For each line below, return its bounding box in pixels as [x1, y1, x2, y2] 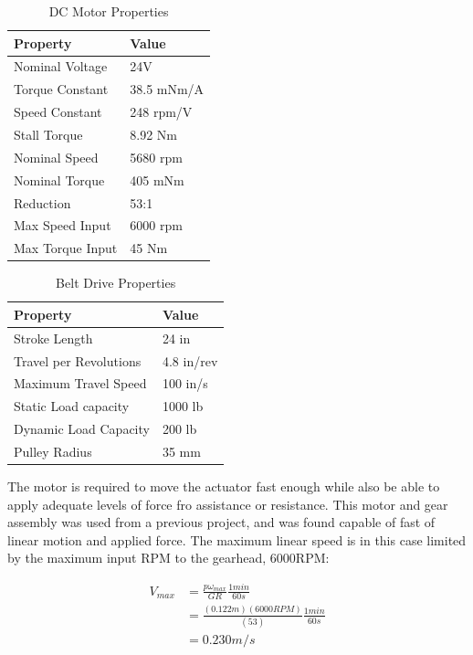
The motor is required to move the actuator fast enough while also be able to [7, 477, 440, 496]
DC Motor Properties [48, 2, 169, 20]
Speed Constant [14, 102, 102, 121]
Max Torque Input [14, 238, 118, 258]
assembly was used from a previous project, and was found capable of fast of [7, 512, 436, 532]
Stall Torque [14, 124, 83, 143]
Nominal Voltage [14, 57, 108, 76]
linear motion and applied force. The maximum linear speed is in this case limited [7, 530, 467, 549]
